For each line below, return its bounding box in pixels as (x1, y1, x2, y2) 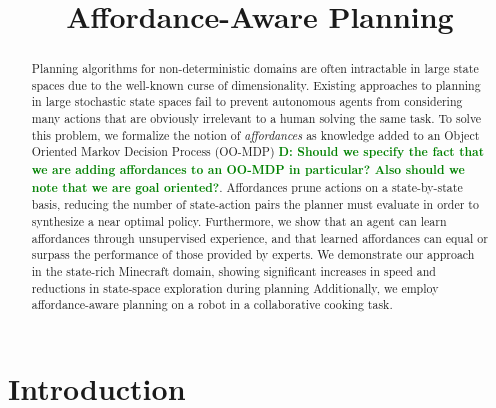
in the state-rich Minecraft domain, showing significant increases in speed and (31, 263, 436, 280)
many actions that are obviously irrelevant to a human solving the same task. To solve (31, 110, 482, 127)
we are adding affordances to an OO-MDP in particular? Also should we (31, 161, 465, 179)
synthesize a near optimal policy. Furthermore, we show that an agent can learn (31, 213, 447, 230)
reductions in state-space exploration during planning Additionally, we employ (31, 279, 439, 296)
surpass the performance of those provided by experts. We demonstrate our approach (31, 246, 475, 263)
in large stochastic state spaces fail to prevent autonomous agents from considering (31, 93, 463, 110)
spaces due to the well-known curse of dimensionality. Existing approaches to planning (31, 76, 481, 93)
